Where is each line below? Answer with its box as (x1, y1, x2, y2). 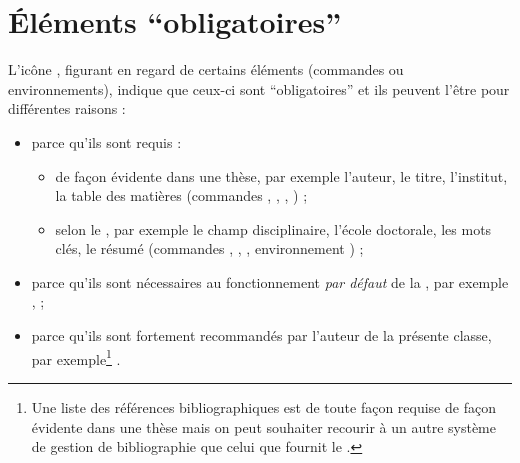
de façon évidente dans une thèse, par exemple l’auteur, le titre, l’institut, (55, 165, 508, 186)
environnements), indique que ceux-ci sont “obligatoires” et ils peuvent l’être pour (8, 78, 510, 99)
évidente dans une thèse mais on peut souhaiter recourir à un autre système (31, 416, 496, 437)
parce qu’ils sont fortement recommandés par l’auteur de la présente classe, (31, 325, 492, 346)
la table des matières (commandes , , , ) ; (55, 185, 308, 206)
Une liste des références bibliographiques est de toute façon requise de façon (31, 396, 496, 417)
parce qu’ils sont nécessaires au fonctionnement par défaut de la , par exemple (31, 271, 509, 292)
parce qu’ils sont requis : (31, 131, 182, 152)
